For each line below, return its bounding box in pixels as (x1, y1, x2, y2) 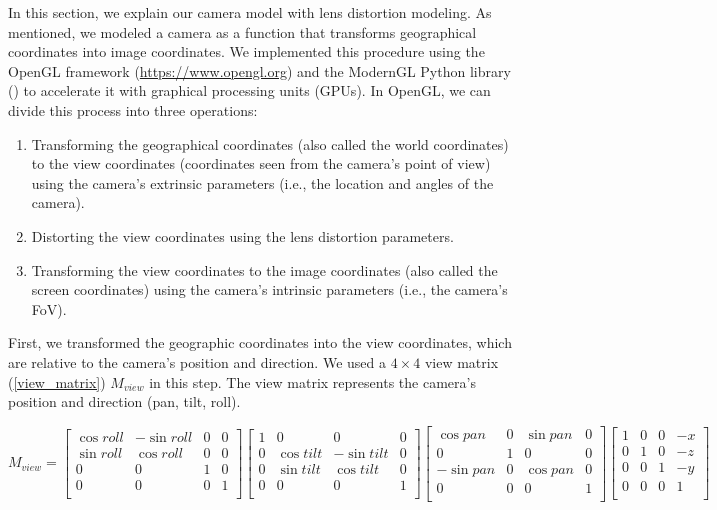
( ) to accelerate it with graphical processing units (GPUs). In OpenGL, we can (8, 80, 491, 101)
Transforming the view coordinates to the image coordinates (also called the (31, 259, 498, 280)
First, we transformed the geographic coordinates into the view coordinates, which (8, 332, 512, 353)
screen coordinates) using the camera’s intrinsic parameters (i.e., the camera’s (31, 279, 508, 300)
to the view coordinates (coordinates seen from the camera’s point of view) (31, 153, 491, 174)
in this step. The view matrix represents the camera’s (149, 371, 476, 392)
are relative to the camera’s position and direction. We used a (8, 351, 386, 372)
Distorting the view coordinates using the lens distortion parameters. (31, 225, 454, 246)
